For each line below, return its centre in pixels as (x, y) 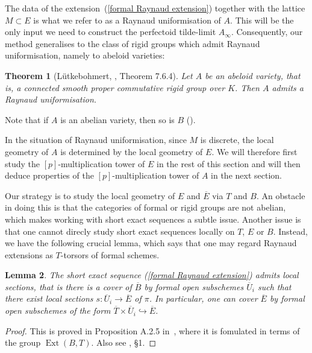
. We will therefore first (254, 151)
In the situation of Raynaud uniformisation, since (96, 140)
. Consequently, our (267, 32)
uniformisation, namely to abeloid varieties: (85, 55)
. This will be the (262, 20)
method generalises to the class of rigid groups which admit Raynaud (133, 43)
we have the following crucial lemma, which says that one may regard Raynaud (151, 243)
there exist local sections (49, 298)
